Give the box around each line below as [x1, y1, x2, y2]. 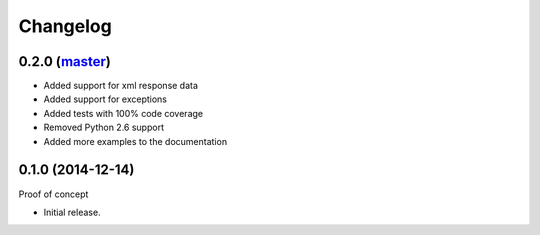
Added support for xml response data [43, 80, 199, 92]
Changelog [18, 15, 112, 37]
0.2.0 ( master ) [18, 53, 112, 70]
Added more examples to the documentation [43, 135, 228, 147]
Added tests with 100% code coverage [43, 107, 204, 119]
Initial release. [43, 206, 101, 218]
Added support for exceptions [43, 93, 167, 105]
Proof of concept [18, 188, 89, 200]
